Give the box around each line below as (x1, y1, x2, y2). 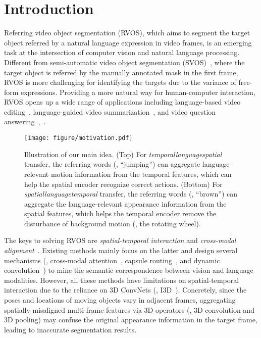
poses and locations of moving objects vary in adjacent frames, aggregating (4, 295, 236, 305)
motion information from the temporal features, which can (50, 168, 232, 179)
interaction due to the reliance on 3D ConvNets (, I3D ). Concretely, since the (4, 284, 247, 295)
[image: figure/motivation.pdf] (24, 134, 133, 142)
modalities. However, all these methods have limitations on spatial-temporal (4, 274, 239, 285)
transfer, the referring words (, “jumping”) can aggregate (24, 159, 200, 169)
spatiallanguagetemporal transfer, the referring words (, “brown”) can (24, 188, 238, 199)
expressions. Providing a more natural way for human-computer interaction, (21, 86, 255, 97)
